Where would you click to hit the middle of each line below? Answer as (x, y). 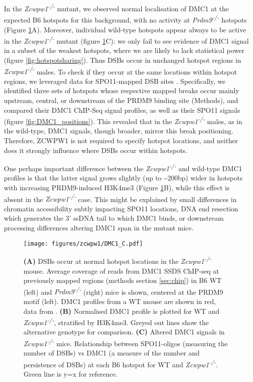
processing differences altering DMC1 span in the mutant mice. (99, 228)
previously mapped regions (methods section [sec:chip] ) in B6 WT (123, 280)
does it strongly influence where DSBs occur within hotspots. (96, 150)
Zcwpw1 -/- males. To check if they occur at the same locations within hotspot (121, 71)
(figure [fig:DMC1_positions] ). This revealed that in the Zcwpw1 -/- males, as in (123, 120)
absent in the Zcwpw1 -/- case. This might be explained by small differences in (120, 198)
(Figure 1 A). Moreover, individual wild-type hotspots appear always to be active (125, 29)
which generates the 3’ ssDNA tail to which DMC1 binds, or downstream (114, 218)
